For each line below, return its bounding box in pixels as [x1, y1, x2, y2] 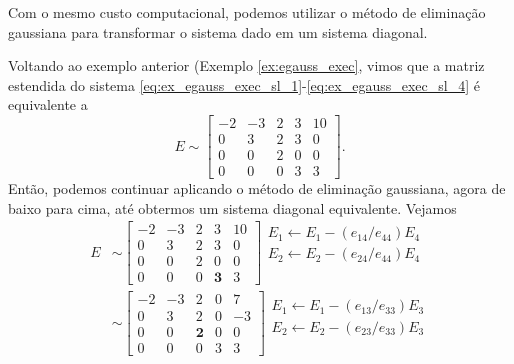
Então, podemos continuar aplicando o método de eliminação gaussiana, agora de [8, 178, 506, 199]
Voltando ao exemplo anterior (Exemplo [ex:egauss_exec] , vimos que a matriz [8, 55, 485, 76]
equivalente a [8, 94, 88, 115]
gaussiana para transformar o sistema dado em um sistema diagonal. [8, 21, 428, 42]
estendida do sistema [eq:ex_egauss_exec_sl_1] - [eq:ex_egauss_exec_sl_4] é [8, 74, 480, 95]
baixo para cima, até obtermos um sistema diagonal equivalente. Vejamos [8, 197, 457, 218]
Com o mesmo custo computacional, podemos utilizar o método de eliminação [8, 2, 486, 22]
